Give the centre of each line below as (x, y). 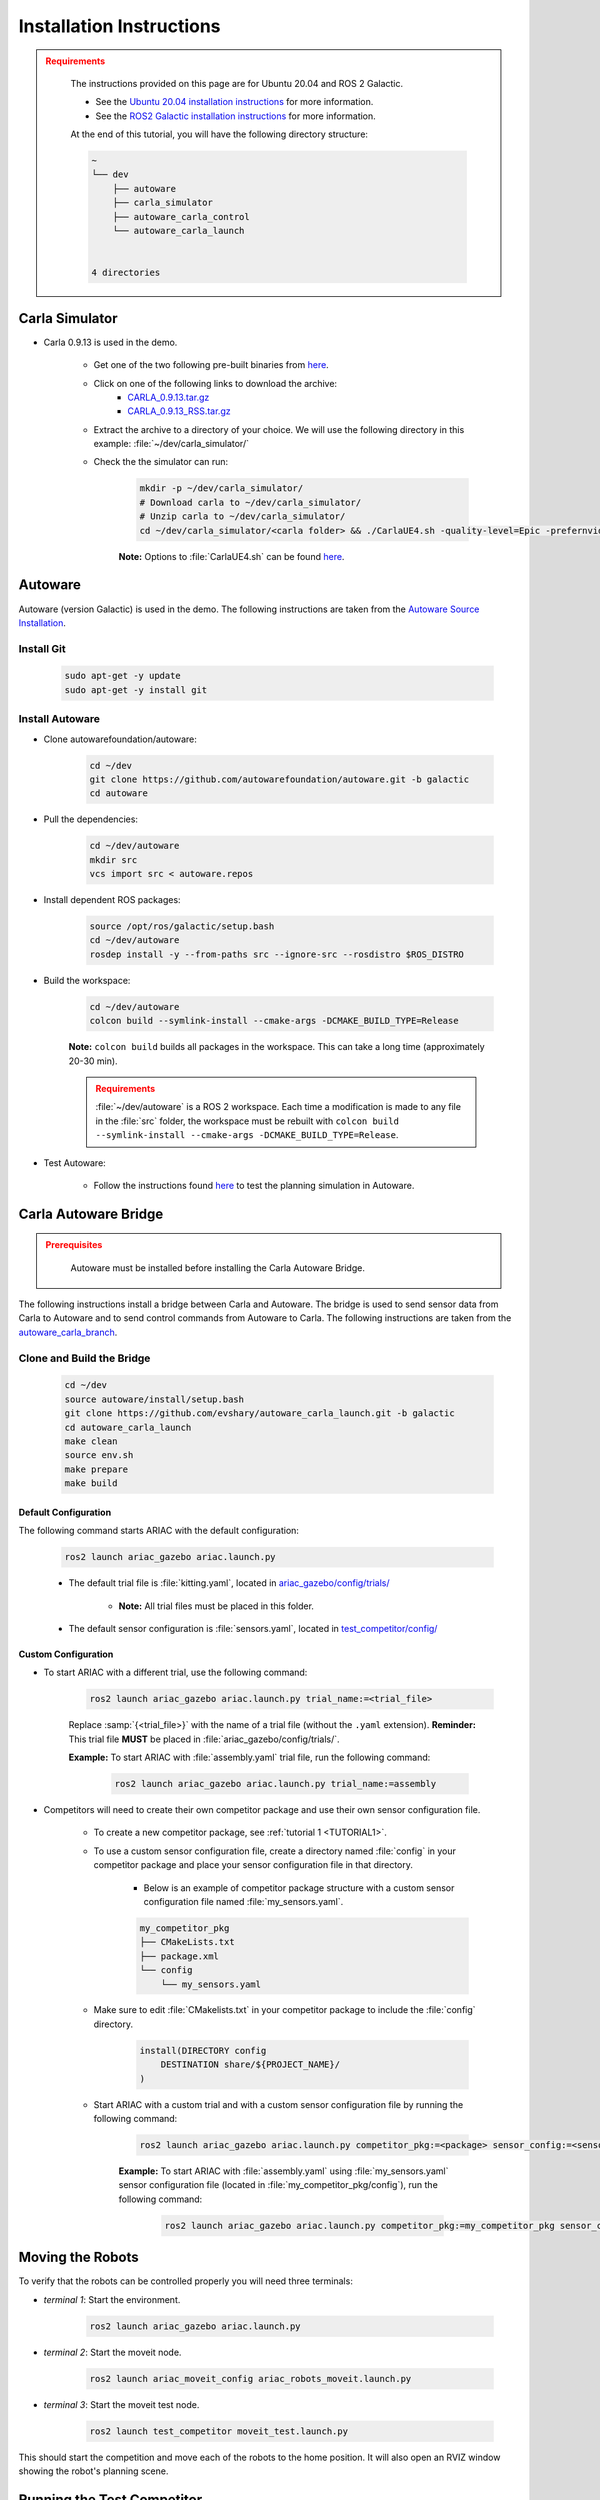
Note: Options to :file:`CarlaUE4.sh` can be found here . (231, 556)
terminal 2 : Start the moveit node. (112, 2352)
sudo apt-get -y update (123, 676)
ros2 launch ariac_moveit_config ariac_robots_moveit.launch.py (250, 2378)
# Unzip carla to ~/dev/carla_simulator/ (242, 516)
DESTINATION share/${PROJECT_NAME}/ (250, 2064)
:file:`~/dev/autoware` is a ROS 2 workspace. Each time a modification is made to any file (278, 1107)
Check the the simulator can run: (161, 462)
